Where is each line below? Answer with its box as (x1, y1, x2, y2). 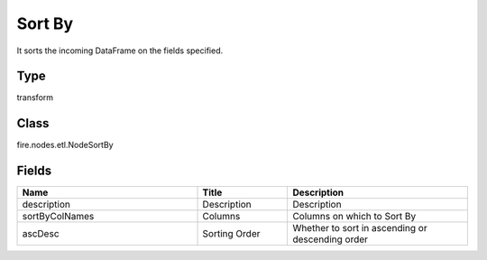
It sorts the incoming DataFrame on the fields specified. (16, 45, 224, 56)
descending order (292, 233, 369, 246)
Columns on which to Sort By (292, 210, 417, 223)
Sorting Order (202, 227, 261, 240)
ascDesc (22, 227, 60, 240)
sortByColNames (22, 210, 95, 223)
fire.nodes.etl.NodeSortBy (16, 140, 114, 151)
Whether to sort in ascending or (292, 222, 427, 235)
